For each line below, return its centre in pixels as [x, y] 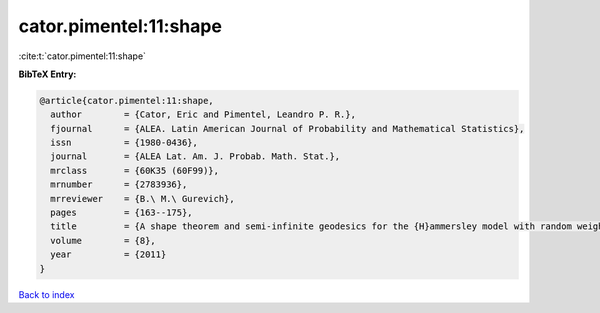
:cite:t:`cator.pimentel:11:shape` [82, 56]
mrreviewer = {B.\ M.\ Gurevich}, [142, 198]
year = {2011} [108, 254]
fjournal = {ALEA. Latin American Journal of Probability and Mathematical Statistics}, [287, 128]
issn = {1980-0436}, [124, 143]
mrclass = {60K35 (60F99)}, [135, 170]
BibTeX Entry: [47, 74]
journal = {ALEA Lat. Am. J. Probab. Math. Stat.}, [195, 156]
